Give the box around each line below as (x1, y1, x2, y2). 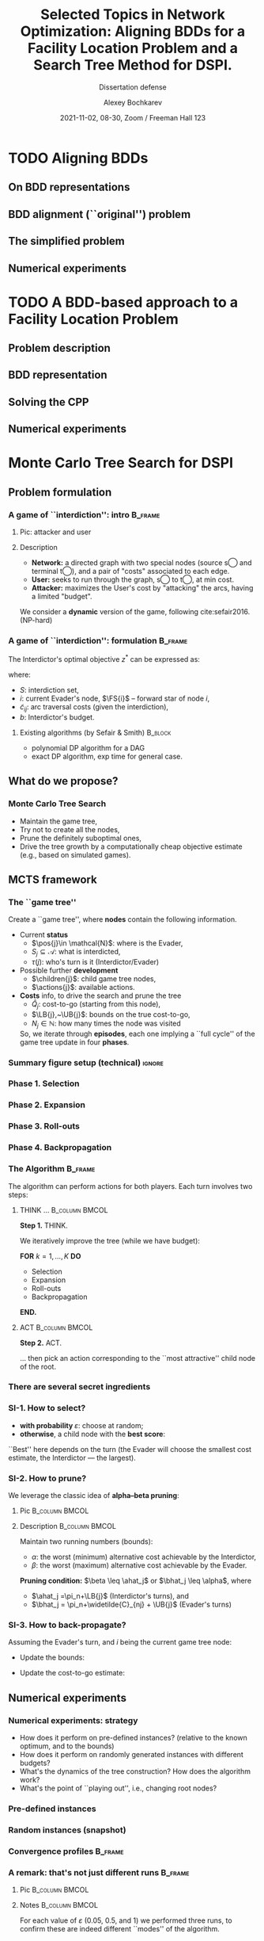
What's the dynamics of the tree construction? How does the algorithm (19, 1767, 251, 1776)
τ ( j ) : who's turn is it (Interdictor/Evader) (31, 957, 160, 967)
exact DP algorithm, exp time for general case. (31, 751, 183, 761)
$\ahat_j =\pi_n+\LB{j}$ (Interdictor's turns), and (31, 1591, 190, 1601)
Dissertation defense (98, 82, 168, 92)
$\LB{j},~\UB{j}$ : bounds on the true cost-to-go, (31, 1009, 191, 1019)
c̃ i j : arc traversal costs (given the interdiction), (19, 702, 168, 713)
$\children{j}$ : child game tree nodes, (31, 974, 157, 984)
